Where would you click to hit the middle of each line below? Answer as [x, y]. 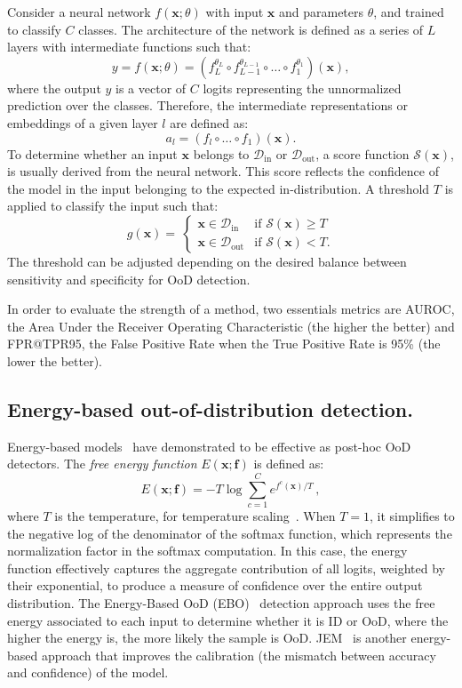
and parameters [321, 12]
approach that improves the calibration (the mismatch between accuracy [239, 655]
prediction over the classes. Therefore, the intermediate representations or [207, 105]
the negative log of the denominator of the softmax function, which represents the [230, 533]
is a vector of [151, 88]
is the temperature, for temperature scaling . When [195, 516]
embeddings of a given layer [83, 122]
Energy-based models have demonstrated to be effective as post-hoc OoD [209, 446]
